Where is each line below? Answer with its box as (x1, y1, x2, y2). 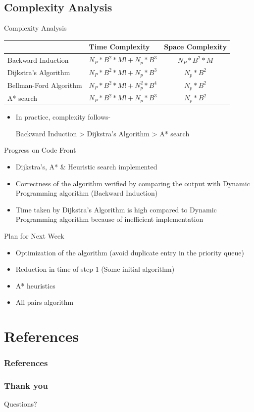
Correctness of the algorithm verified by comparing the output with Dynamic (15, 178, 250, 188)
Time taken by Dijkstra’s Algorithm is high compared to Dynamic (15, 204, 217, 214)
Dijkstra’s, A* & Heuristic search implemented (15, 161, 157, 171)
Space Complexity (164, 41, 227, 52)
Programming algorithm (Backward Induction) (15, 188, 158, 198)
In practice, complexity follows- (15, 112, 111, 122)
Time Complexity (89, 41, 150, 52)
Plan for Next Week (4, 230, 64, 241)
